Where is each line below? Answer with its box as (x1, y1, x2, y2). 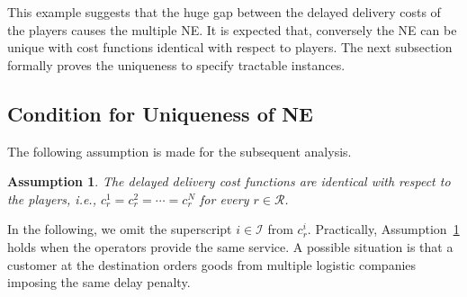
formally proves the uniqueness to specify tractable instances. (7, 55, 346, 74)
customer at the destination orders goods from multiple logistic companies (7, 255, 417, 274)
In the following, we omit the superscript (7, 220, 232, 238)
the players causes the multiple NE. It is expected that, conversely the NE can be (7, 20, 457, 39)
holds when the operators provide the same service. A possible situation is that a (7, 237, 454, 256)
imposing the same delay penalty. (7, 273, 191, 292)
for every (200, 189, 249, 208)
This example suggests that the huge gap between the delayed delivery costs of (7, 3, 441, 21)
